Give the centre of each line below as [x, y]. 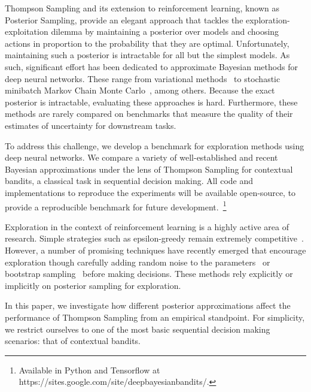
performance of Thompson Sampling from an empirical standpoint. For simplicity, [155, 317]
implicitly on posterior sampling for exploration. [93, 285]
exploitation [27, 31]
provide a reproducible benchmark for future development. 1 [116, 206]
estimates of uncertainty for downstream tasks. [91, 125]
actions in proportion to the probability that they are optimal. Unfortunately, [147, 43]
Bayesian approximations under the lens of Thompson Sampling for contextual [149, 169]
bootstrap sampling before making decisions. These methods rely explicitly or [149, 274]
